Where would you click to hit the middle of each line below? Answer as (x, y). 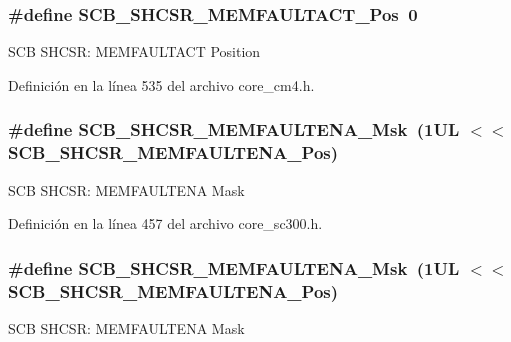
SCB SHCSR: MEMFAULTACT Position (134, 51)
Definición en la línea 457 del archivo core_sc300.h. (165, 223)
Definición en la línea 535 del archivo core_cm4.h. (161, 84)
